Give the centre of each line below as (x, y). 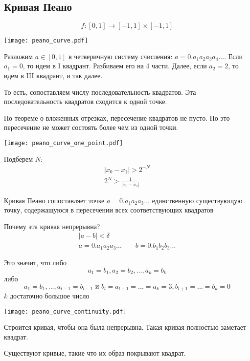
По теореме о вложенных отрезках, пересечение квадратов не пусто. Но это (117, 117)
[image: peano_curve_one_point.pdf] (64, 143)
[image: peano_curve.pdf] (46, 41)
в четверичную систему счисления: (120, 56)
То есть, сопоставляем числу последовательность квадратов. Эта (100, 92)
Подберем (19, 159)
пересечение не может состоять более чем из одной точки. (91, 127)
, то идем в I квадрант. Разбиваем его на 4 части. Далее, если (115, 66)
